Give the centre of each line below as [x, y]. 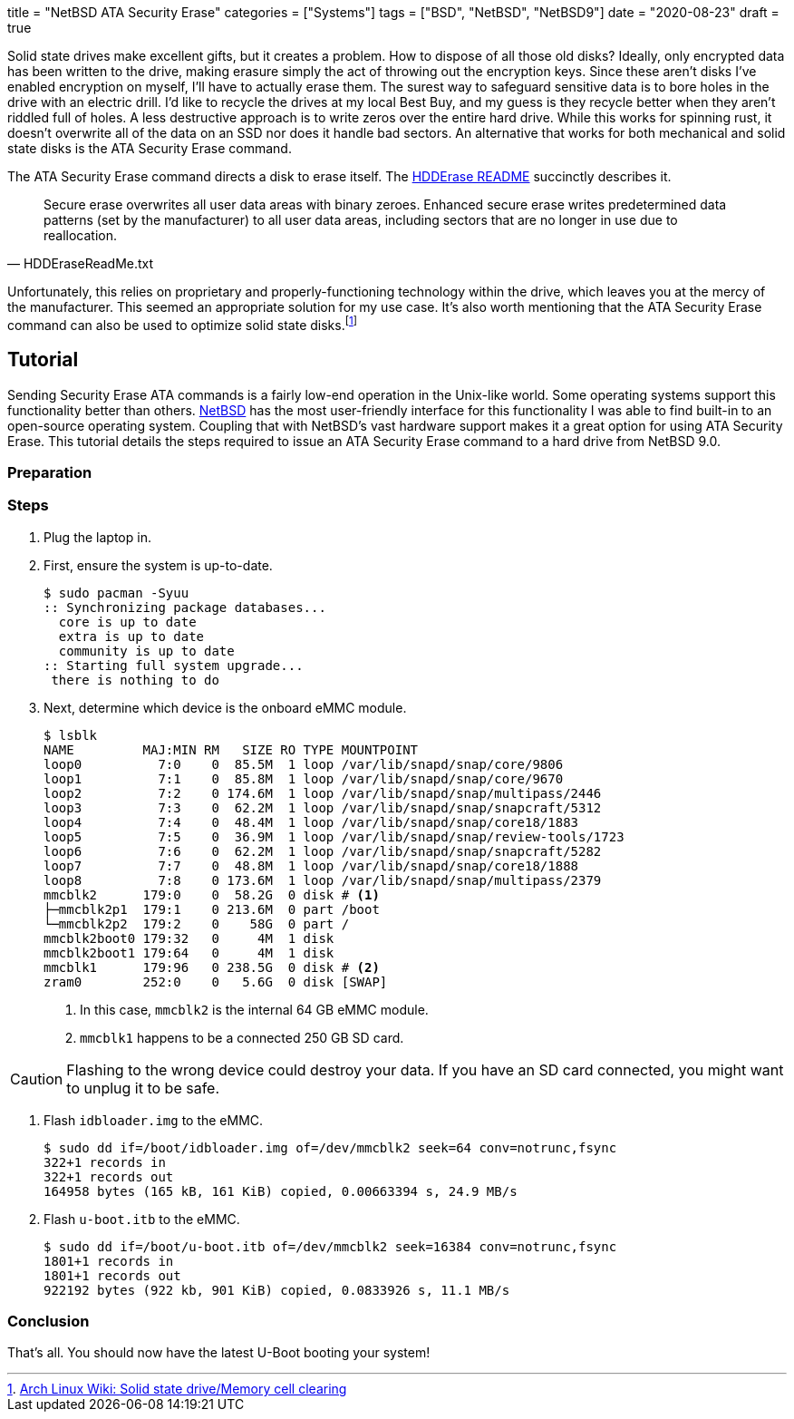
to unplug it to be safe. [143, 1088]
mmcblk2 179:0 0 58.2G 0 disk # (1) [212, 894]
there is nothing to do [135, 680]
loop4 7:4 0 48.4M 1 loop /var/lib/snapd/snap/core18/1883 [311, 822]
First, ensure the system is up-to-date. [158, 565]
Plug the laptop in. [97, 537]
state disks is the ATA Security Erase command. [150, 148]
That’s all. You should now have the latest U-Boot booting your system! [219, 1353]
